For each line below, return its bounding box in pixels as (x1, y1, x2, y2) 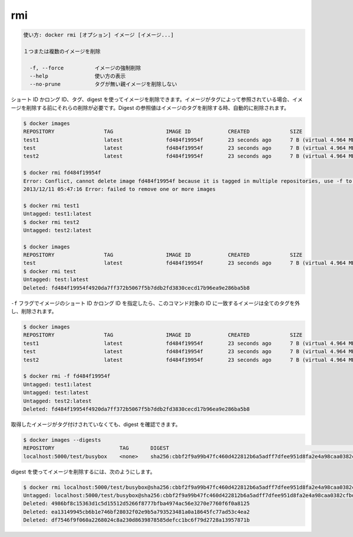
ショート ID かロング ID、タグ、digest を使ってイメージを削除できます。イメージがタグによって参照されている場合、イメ (11, 96, 303, 103)
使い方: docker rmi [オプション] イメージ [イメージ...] (23, 32, 174, 38)
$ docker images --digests (23, 437, 101, 443)
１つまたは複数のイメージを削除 (23, 48, 101, 55)
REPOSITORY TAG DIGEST (23, 445, 169, 452)
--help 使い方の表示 (29, 73, 126, 79)
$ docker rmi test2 (23, 219, 79, 226)
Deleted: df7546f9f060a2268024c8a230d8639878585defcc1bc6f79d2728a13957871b (23, 517, 250, 523)
